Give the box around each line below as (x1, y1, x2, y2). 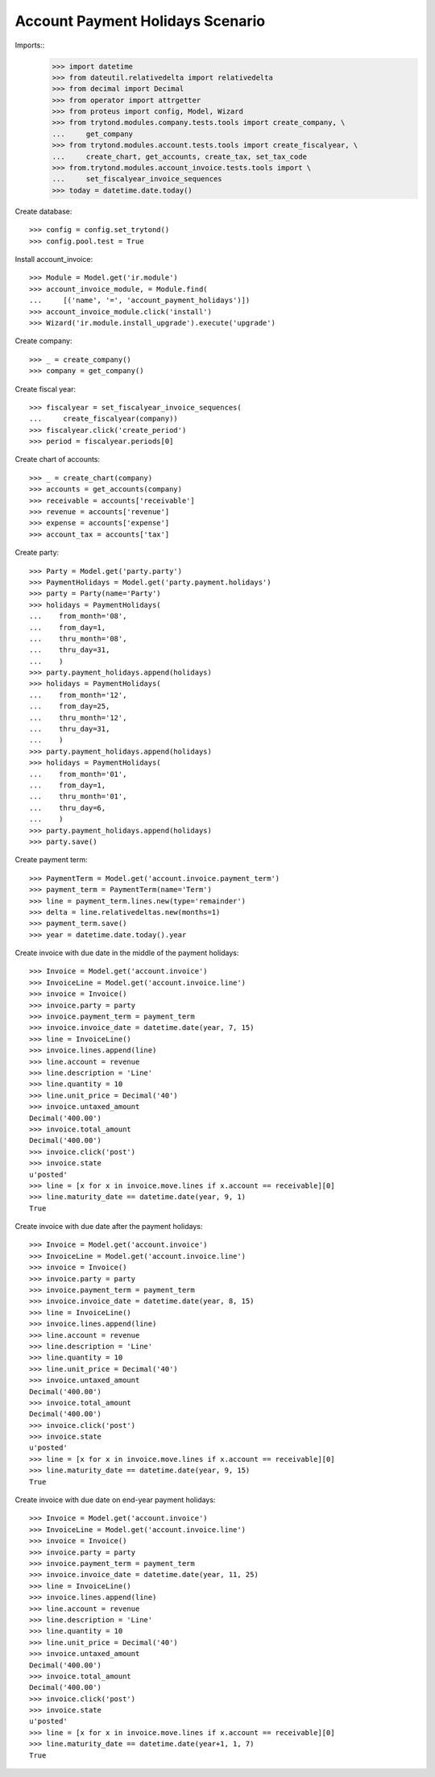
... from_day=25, (29, 702, 110, 711)
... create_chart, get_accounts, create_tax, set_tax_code (52, 152, 308, 161)
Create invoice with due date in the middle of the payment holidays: (14, 948, 239, 958)
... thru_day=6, (29, 803, 106, 812)
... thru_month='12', (29, 713, 127, 722)
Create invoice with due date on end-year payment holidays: (14, 1495, 216, 1505)
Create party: (14, 548, 60, 558)
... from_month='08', (29, 612, 127, 621)
